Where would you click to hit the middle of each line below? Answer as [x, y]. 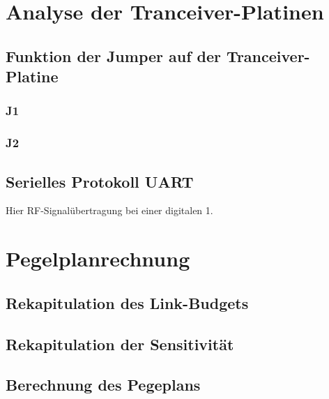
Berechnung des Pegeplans [103, 385]
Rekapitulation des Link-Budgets [127, 302]
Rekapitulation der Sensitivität [120, 344]
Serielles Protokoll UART [100, 181]
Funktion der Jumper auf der [114, 55]
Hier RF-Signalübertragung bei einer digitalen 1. [109, 210]
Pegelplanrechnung [98, 258]
